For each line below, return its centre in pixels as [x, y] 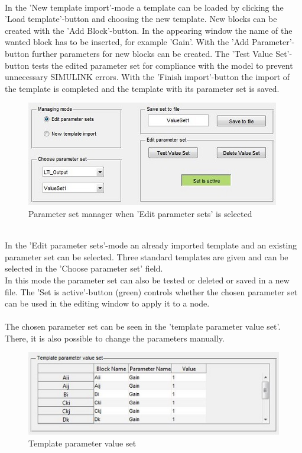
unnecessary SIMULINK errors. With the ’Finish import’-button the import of [147, 77]
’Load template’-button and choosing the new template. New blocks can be [141, 19]
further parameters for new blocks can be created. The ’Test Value [152, 53]
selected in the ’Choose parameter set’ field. [84, 268]
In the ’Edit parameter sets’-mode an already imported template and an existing [151, 245]
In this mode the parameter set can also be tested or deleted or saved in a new [147, 280]
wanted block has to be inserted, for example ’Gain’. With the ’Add [127, 42]
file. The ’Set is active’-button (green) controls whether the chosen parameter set [151, 291]
